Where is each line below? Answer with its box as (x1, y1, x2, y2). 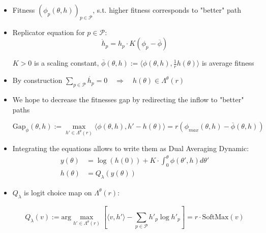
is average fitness (201, 57, 254, 68)
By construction (12, 75, 63, 85)
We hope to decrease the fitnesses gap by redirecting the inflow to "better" (12, 94, 244, 105)
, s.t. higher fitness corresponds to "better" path (93, 5, 241, 15)
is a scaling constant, (34, 57, 99, 68)
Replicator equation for (12, 26, 85, 37)
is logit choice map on (24, 187, 92, 197)
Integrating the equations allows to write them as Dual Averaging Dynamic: (12, 143, 249, 154)
